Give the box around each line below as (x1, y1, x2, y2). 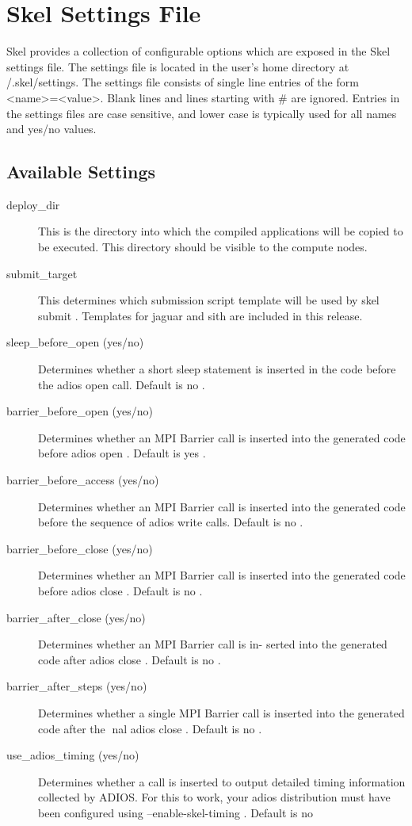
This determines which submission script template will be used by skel (38, 292, 380, 308)
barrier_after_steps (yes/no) (6, 678, 147, 694)
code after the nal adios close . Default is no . (38, 720, 262, 736)
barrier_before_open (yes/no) (6, 403, 153, 419)
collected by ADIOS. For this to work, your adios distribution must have (38, 789, 391, 805)
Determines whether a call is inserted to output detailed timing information (38, 773, 406, 790)
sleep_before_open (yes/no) (6, 334, 144, 350)
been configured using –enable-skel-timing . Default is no (38, 804, 313, 820)
